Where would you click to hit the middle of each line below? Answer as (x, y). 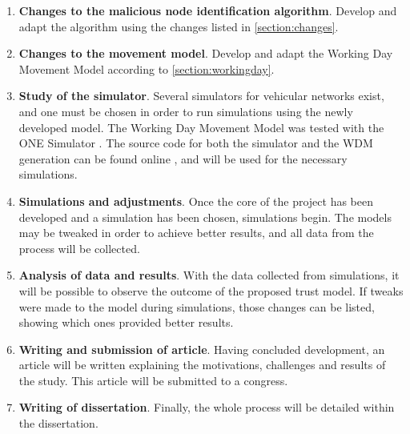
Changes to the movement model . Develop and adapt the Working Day (206, 53)
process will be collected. (79, 248)
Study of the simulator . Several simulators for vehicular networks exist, (201, 96)
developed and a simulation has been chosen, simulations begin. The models (205, 217)
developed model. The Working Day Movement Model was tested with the (201, 127)
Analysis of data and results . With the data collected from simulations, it (209, 275)
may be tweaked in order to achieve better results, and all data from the (196, 233)
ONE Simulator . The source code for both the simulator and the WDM (196, 143)
